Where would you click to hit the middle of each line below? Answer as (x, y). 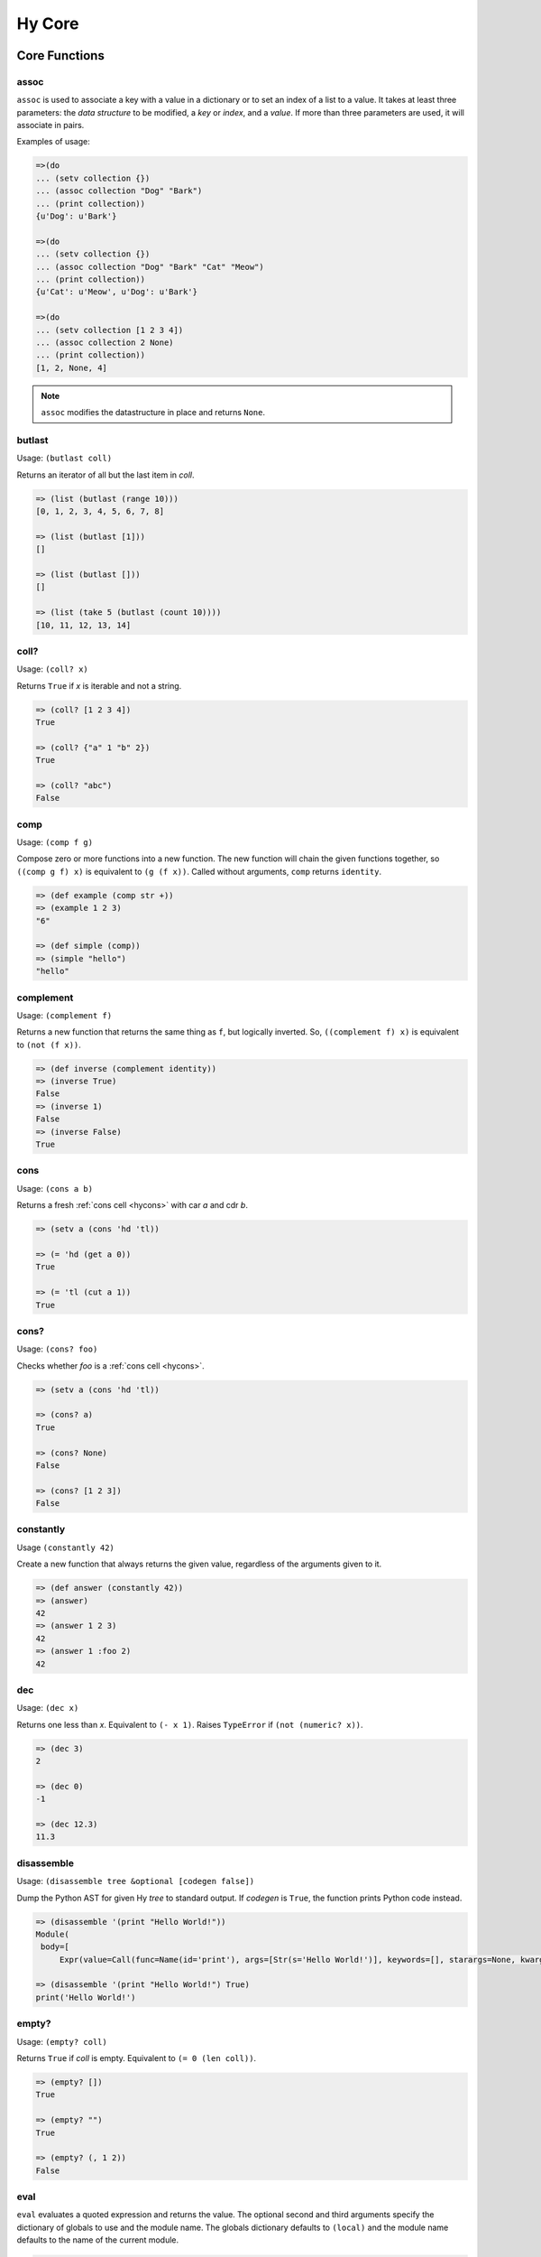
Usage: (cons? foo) (57, 1349)
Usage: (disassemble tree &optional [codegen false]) (136, 1881)
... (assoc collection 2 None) (105, 342)
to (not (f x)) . (49, 1045)
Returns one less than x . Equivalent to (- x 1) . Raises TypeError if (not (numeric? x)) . (190, 1724)
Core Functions (61, 56)
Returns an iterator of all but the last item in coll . (105, 475)
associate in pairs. (50, 125)
